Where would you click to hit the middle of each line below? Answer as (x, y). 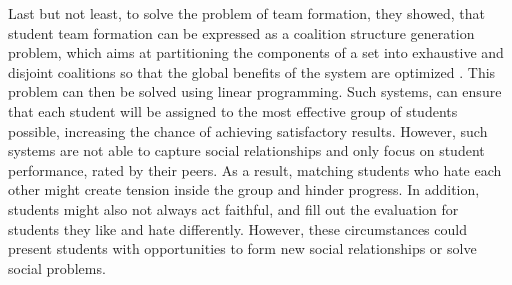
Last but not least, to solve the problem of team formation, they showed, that (246, 13)
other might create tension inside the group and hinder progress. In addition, (244, 189)
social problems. (57, 267)
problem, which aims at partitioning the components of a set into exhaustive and (256, 52)
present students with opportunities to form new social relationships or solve (242, 248)
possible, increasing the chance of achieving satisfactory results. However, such (248, 130)
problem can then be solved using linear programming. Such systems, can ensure (255, 91)
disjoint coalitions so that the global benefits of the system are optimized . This (252, 71)
